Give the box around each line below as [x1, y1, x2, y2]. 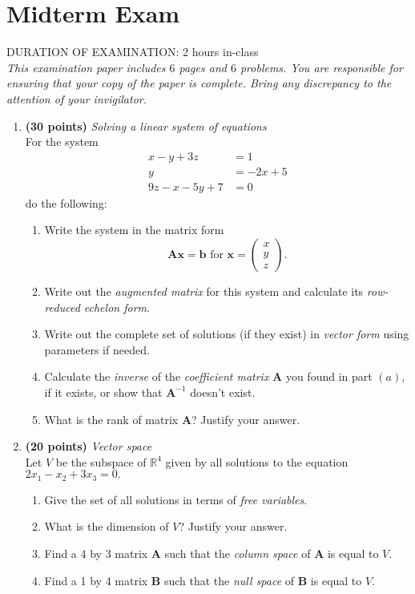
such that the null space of [163, 572, 295, 588]
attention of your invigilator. [6, 90, 147, 107]
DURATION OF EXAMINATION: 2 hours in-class [6, 43, 259, 60]
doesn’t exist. [190, 383, 256, 400]
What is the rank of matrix [44, 410, 179, 427]
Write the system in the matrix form [44, 221, 224, 238]
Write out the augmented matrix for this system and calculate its [44, 282, 364, 299]
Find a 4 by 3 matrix [44, 544, 148, 561]
